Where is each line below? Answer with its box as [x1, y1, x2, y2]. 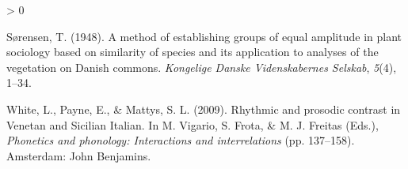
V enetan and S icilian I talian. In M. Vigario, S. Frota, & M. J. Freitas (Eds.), [6, 116, 379, 133]
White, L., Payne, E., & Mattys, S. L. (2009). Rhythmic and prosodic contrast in [6, 100, 401, 117]
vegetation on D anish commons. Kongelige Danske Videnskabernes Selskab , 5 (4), [6, 58, 397, 75]
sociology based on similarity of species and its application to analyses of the [6, 43, 379, 60]
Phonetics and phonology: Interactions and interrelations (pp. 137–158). [6, 132, 355, 148]
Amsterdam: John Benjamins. [6, 147, 151, 163]
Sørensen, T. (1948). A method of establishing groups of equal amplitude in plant [6, 28, 402, 44]
